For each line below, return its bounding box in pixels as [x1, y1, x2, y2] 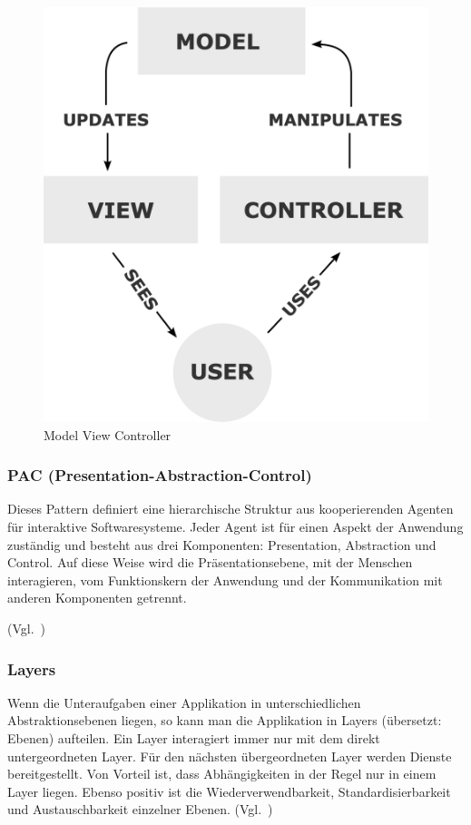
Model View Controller [44, 425, 172, 444]
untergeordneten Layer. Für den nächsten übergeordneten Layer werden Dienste [7, 746, 452, 765]
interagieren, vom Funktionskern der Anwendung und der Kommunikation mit [7, 570, 443, 589]
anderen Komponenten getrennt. [7, 588, 187, 607]
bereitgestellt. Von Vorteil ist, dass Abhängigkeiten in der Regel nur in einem [7, 764, 437, 783]
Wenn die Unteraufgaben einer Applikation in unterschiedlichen [7, 692, 361, 712]
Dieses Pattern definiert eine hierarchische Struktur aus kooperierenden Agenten [7, 499, 454, 518]
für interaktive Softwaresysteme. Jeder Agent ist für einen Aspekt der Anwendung [7, 517, 464, 536]
